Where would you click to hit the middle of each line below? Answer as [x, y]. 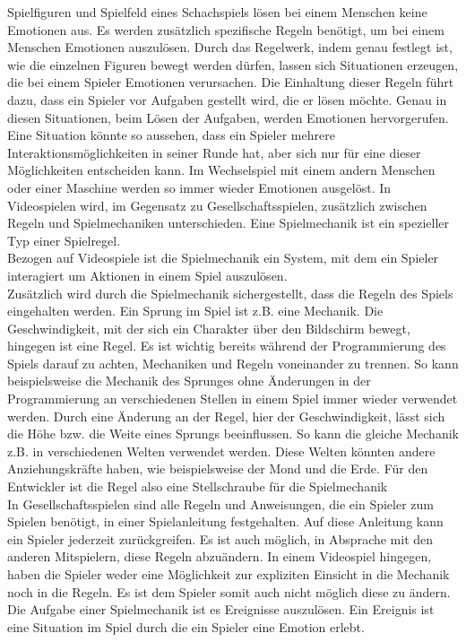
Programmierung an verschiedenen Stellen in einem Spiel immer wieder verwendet [233, 399]
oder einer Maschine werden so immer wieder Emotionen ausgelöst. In [199, 187]
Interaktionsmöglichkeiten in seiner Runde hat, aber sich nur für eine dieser [214, 152]
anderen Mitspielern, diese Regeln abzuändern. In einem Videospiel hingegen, [220, 556]
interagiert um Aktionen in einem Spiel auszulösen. [147, 275]
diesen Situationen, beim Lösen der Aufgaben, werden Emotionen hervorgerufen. [228, 117]
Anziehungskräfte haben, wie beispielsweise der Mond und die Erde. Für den [218, 468]
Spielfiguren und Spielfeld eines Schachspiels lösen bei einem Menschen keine [217, 12]
